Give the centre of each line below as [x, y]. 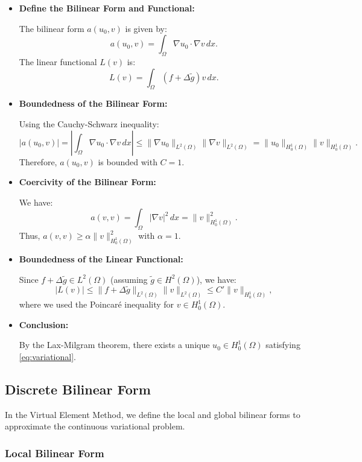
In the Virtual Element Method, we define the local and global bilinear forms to [153, 414]
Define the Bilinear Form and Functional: [107, 8]
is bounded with [128, 161]
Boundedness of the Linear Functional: [101, 259]
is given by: [146, 28]
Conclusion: [44, 324]
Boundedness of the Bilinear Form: [93, 103]
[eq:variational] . [47, 357]
